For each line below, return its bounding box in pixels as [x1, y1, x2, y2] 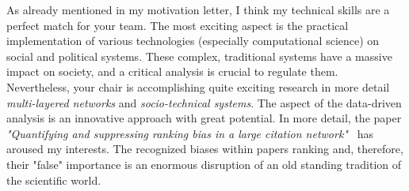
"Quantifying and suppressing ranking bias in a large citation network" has [6, 125, 373, 141]
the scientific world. [6, 171, 101, 188]
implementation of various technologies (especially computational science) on [6, 32, 380, 49]
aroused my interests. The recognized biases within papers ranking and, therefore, [6, 140, 403, 157]
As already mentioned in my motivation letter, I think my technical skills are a [6, 2, 390, 17]
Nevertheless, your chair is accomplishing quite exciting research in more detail [6, 78, 390, 95]
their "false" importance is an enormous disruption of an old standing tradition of [6, 155, 402, 172]
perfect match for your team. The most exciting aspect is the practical [6, 17, 349, 33]
